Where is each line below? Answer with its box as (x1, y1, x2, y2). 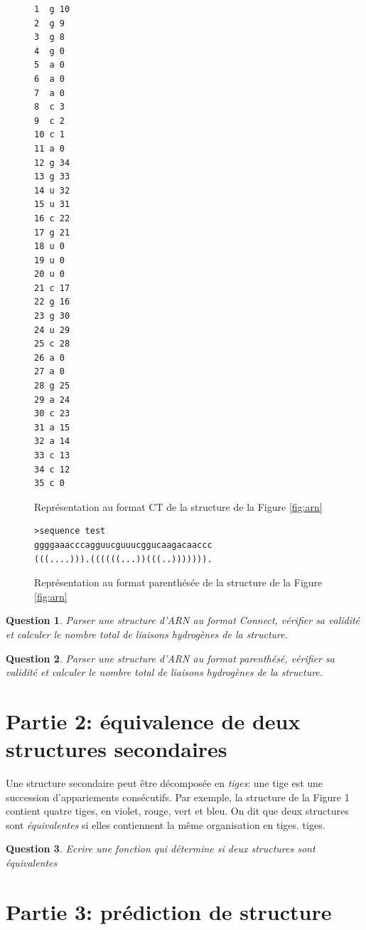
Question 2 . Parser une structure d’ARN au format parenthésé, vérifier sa (6, 650, 335, 665)
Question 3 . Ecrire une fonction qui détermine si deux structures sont (6, 841, 316, 856)
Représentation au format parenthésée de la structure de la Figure (34, 575, 323, 590)
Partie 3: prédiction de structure (6, 897, 332, 926)
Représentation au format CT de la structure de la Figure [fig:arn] (34, 499, 323, 514)
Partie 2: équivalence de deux (6, 706, 301, 735)
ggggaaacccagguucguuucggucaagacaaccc (34, 539, 212, 550)
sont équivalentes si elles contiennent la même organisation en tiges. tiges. (6, 817, 325, 832)
